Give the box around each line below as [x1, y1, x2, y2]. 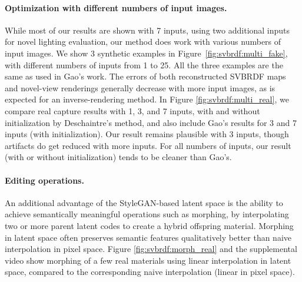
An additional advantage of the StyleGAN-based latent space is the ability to [5, 196, 283, 208]
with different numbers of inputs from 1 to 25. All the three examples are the [5, 58, 283, 71]
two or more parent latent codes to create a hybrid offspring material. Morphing [5, 219, 294, 231]
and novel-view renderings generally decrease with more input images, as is [5, 81, 276, 94]
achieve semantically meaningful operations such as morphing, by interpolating [5, 208, 289, 220]
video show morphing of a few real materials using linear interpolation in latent [5, 254, 291, 266]
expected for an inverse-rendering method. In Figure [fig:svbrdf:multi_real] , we [5, 93, 289, 105]
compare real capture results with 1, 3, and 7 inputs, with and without [5, 104, 260, 117]
